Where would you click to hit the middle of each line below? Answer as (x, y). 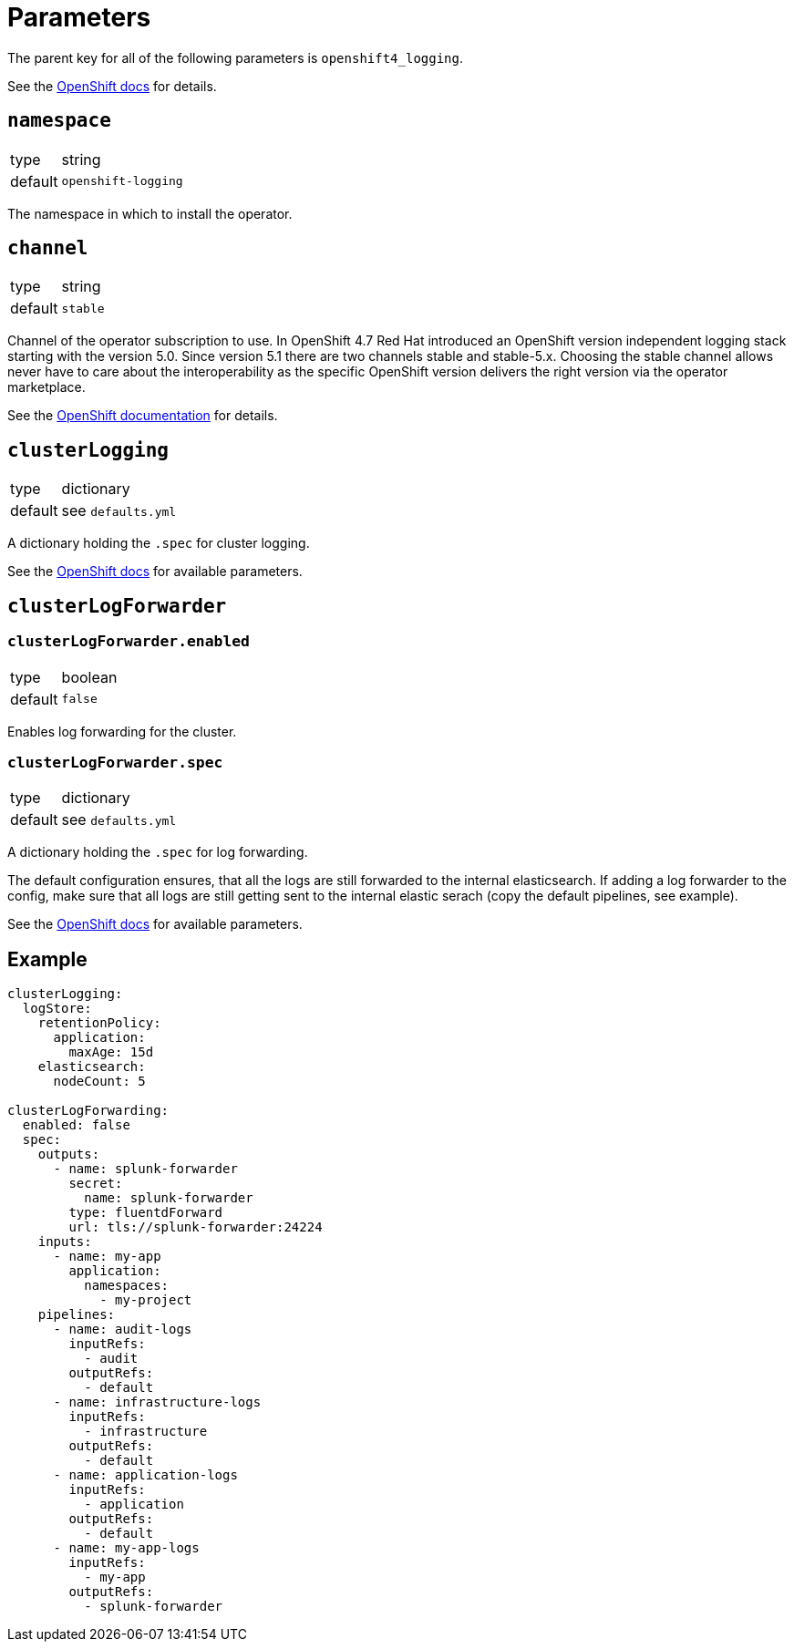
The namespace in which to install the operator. (150, 213)
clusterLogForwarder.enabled (129, 642)
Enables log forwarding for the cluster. (122, 731)
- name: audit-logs (123, 1330)
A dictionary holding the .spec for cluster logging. (159, 543)
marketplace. (46, 387)
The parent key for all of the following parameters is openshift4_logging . (236, 57)
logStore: (57, 1009)
